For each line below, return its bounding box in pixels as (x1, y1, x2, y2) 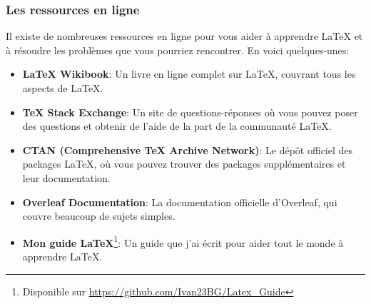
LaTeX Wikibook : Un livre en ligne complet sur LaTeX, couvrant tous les (22, 66, 356, 81)
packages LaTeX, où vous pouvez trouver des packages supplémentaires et (22, 156, 346, 171)
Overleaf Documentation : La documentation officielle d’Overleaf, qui (22, 194, 337, 209)
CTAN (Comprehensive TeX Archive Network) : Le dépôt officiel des (22, 142, 353, 157)
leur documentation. (22, 170, 111, 185)
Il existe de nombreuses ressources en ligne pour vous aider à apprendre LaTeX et (6, 29, 363, 44)
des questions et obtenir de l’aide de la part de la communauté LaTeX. (22, 118, 332, 133)
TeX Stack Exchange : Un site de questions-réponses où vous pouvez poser (22, 104, 358, 119)
